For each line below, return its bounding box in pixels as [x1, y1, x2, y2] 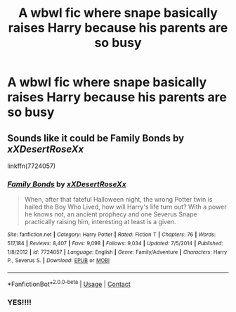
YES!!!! [7, 297, 32, 307]
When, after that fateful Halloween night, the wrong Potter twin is [24, 195, 213, 204]
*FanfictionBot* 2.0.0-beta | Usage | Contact [7, 278, 131, 288]
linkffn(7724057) [7, 162, 56, 170]
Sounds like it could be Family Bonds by [7, 132, 185, 144]
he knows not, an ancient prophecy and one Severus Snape [24, 210, 198, 219]
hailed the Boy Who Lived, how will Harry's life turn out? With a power [24, 202, 227, 212]
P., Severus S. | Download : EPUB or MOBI [7, 257, 110, 264]
